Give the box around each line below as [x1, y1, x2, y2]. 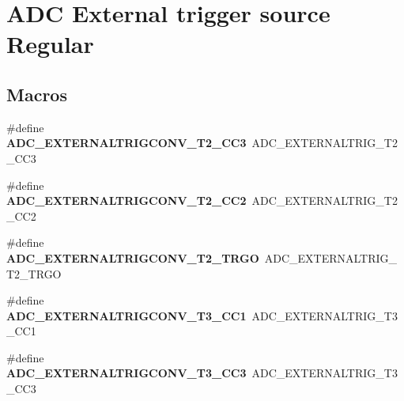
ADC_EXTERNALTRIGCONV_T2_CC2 [6, 192, 247, 209]
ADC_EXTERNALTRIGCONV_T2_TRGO [6, 249, 259, 266]
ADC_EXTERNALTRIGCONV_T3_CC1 [6, 307, 247, 323]
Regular [6, 28, 94, 60]
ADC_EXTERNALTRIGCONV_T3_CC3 [6, 365, 247, 381]
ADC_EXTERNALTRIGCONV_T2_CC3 [6, 134, 247, 151]
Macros [6, 81, 67, 106]
